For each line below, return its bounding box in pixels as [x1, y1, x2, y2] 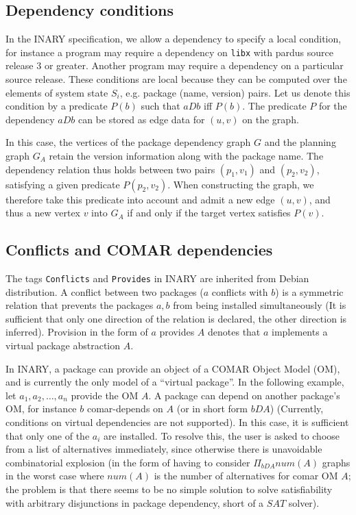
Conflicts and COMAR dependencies [5, 239, 273, 260]
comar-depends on [86, 401, 163, 416]
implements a [272, 325, 328, 339]
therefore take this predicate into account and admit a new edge [5, 192, 275, 206]
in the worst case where [5, 468, 104, 483]
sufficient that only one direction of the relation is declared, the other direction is [5, 311, 347, 325]
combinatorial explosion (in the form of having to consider [5, 455, 250, 469]
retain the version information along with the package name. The [49, 149, 324, 163]
